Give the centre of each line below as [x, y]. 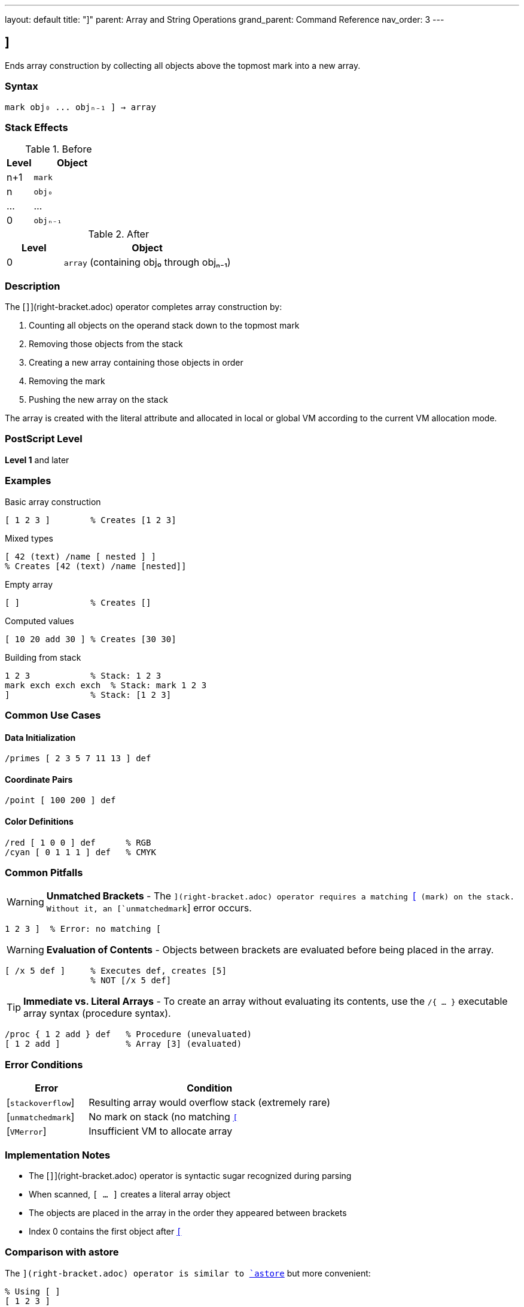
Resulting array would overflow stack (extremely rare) [210, 1103]
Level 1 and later [37, 460]
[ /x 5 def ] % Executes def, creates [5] [116, 971]
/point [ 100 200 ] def [60, 800]
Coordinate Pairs [39, 779]
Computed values [39, 621]
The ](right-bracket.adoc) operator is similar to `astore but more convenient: [188, 1273]
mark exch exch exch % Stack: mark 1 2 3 [106, 685]
